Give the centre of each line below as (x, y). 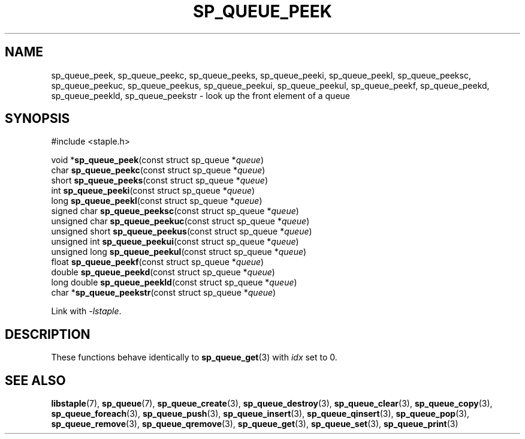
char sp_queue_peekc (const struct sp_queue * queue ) (158, 170)
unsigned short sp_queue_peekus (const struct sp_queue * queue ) (182, 231)
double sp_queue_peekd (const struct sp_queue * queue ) (163, 272)
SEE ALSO (35, 380)
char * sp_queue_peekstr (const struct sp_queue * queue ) (164, 293)
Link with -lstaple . (86, 311)
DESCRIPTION (48, 334)
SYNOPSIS (37, 119)
